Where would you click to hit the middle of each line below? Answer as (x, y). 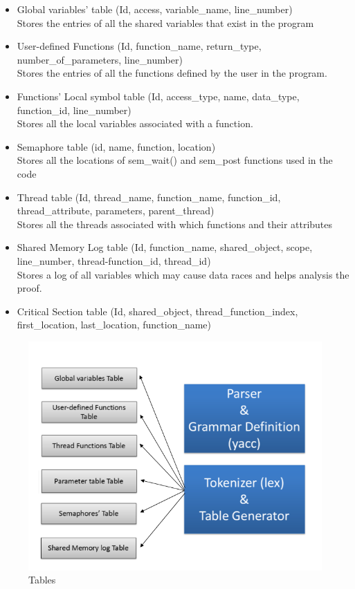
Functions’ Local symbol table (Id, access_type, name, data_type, (158, 96)
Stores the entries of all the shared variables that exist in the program (165, 22)
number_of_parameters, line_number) (100, 59)
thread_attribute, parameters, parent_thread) (116, 211)
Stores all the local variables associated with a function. (135, 123)
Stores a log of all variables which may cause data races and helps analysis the (183, 274)
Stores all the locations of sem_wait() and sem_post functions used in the (175, 160)
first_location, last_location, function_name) (114, 325)
